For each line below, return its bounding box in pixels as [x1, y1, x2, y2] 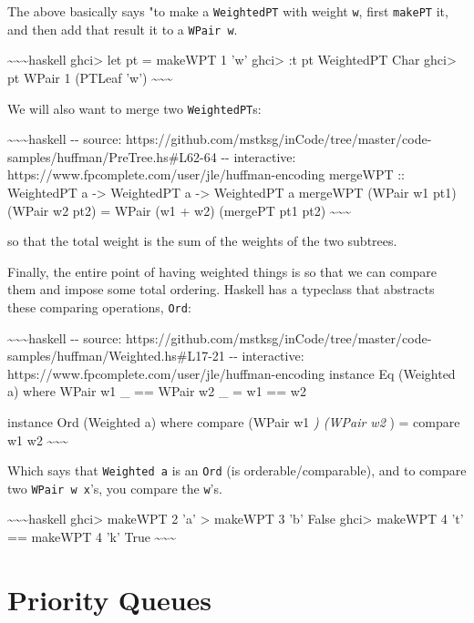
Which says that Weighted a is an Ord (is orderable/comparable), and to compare [7, 461, 467, 480]
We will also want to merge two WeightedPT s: [7, 98, 262, 117]
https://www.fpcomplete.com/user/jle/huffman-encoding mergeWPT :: [7, 165, 405, 184]
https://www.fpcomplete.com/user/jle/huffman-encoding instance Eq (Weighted [7, 363, 456, 383]
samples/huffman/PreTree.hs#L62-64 [7, 147, 217, 166]
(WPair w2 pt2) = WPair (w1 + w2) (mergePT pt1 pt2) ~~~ [7, 200, 352, 220]
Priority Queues [7, 580, 212, 618]
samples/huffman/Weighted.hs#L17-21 [7, 346, 225, 365]
